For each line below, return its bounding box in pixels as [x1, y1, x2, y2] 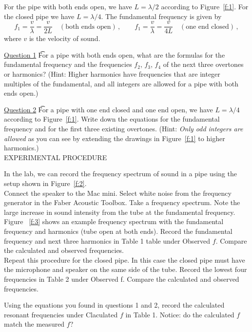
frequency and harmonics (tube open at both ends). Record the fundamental [4, 226, 233, 236]
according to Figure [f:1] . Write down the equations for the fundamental [4, 114, 220, 124]
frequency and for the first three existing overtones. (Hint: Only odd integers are [4, 124, 243, 133]
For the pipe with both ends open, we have [4, 1, 132, 11]
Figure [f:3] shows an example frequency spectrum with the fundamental [4, 216, 224, 227]
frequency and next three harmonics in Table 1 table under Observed [4, 235, 211, 246]
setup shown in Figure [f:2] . [4, 178, 87, 188]
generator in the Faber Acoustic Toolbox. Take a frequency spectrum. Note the [4, 197, 240, 207]
